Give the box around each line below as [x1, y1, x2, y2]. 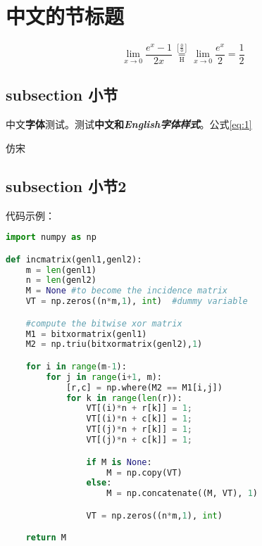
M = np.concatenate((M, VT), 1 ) [106, 488, 258, 499]
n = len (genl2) [25, 275, 96, 286]
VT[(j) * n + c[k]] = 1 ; [86, 435, 192, 445]
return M [25, 533, 66, 543]
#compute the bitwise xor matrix [25, 318, 182, 329]
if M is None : [86, 457, 152, 467]
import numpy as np [6, 232, 96, 243]
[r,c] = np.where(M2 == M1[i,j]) [65, 382, 223, 393]
